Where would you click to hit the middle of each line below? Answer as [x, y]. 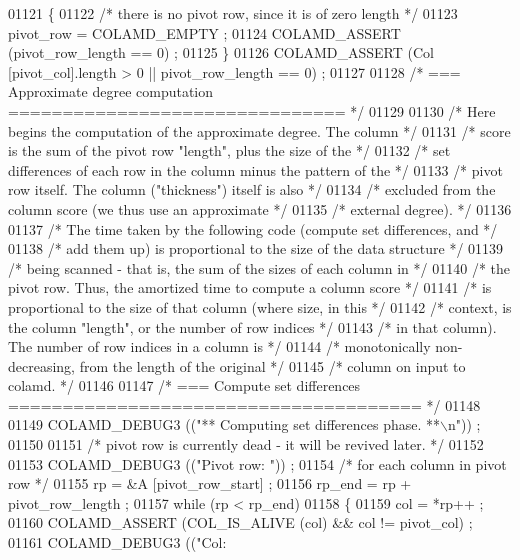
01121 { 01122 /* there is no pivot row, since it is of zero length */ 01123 [233, 13]
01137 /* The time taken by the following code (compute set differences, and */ [253, 228]
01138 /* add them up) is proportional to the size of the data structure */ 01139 [256, 248]
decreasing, [42, 365]
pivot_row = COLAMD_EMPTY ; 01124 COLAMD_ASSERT [204, 32]
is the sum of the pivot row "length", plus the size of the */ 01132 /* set [229, 150]
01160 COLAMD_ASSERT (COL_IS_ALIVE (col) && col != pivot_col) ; [240, 522]
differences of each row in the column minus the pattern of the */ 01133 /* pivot [255, 169]
